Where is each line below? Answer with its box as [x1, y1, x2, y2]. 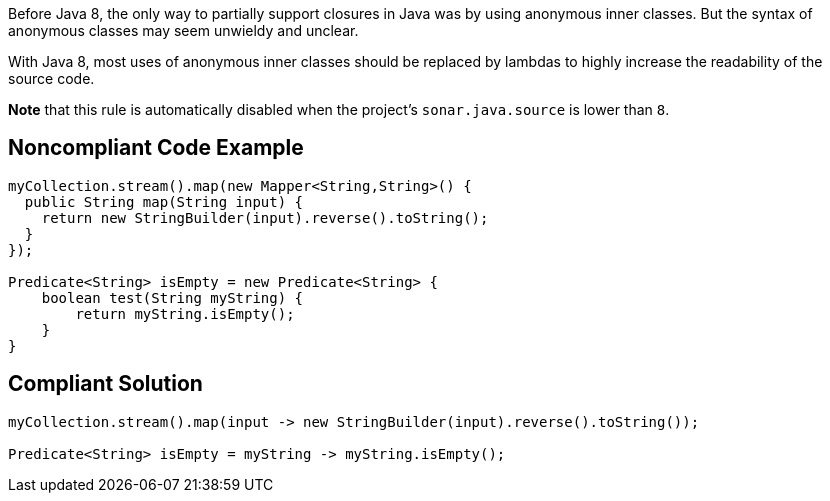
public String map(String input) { [24, 193, 304, 210]
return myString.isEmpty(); [75, 305, 295, 322]
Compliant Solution [8, 371, 203, 397]
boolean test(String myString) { [41, 289, 304, 306]
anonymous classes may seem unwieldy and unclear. [8, 22, 359, 39]
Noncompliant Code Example [8, 135, 304, 161]
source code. [8, 70, 95, 87]
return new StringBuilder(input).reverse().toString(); [41, 209, 489, 226]
